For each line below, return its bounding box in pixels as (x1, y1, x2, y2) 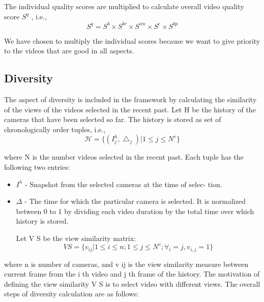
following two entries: (4, 162, 70, 172)
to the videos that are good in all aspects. (4, 45, 134, 56)
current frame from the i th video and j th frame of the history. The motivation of (4, 268, 260, 279)
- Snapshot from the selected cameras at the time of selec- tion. (25, 178, 222, 189)
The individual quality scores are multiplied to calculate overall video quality (4, 1, 244, 11)
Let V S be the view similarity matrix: (16, 233, 136, 244)
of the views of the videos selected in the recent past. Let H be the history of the (4, 104, 256, 114)
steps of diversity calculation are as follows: (4, 288, 139, 299)
